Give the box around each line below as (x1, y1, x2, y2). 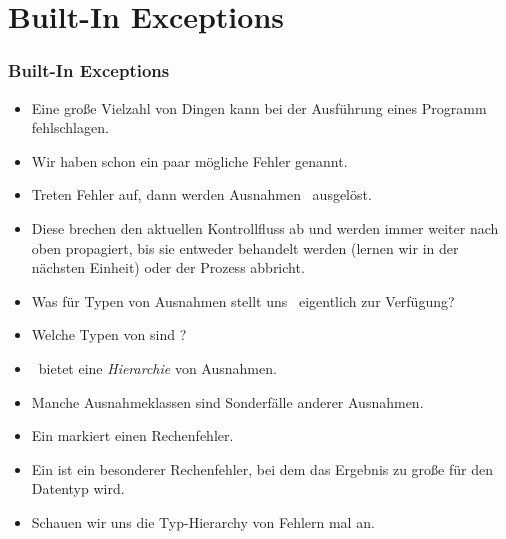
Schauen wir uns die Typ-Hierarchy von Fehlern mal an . (31, 511, 375, 532)
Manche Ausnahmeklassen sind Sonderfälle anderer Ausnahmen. (31, 391, 424, 412)
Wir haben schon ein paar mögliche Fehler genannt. (31, 150, 348, 171)
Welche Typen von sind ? (31, 324, 187, 345)
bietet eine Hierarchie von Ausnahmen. (38, 357, 277, 378)
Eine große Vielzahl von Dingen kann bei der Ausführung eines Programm (31, 97, 487, 118)
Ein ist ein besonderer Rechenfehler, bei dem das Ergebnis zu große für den (31, 458, 493, 479)
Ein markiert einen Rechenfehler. (31, 425, 234, 446)
